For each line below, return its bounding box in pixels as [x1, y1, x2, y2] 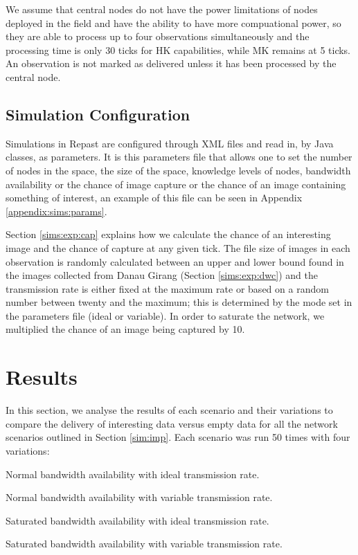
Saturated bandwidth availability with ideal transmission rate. [6, 513, 269, 527]
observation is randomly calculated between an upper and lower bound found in [6, 254, 344, 269]
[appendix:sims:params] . [6, 203, 107, 218]
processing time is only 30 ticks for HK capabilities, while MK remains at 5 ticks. [6, 42, 351, 57]
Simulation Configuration [6, 103, 190, 125]
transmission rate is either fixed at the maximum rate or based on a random [6, 281, 329, 295]
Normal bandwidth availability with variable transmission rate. [6, 490, 273, 504]
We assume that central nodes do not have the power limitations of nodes [6, 2, 318, 16]
